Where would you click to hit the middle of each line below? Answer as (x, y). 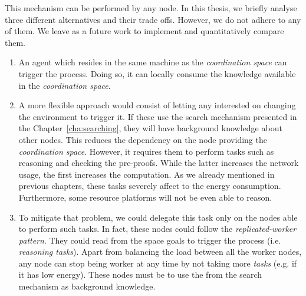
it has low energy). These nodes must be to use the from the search (140, 275)
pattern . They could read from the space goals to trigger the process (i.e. (150, 240)
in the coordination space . (65, 85)
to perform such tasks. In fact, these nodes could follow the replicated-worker (157, 229)
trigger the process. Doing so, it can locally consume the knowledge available (157, 73)
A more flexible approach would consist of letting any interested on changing (157, 105)
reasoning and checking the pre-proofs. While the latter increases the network (159, 163)
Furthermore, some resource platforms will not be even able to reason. (145, 197)
